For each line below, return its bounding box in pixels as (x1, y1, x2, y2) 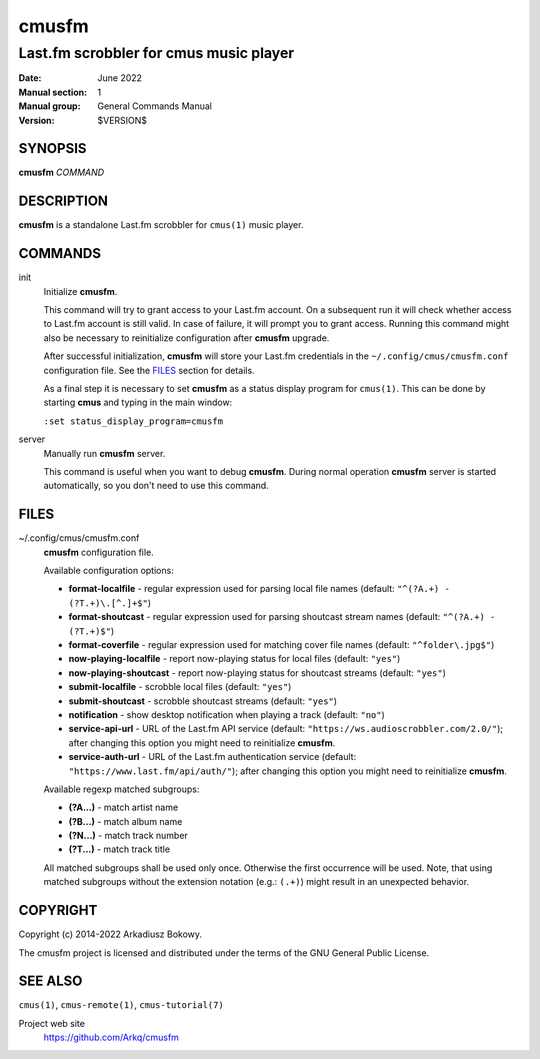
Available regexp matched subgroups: (43, 783, 200, 795)
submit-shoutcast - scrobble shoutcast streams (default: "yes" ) (68, 695, 338, 707)
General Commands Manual (97, 100, 212, 112)
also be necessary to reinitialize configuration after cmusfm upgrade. (43, 331, 330, 344)
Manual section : (18, 86, 88, 98)
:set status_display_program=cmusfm (43, 415, 224, 427)
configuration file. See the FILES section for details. (43, 364, 255, 376)
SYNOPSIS (18, 140, 87, 157)
